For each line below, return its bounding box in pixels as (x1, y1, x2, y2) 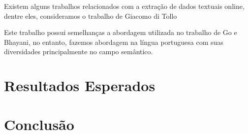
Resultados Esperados (4, 75, 155, 96)
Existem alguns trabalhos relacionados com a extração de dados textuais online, (4, 1, 245, 11)
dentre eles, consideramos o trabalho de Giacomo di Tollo (4, 10, 177, 21)
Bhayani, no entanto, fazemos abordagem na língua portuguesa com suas (4, 36, 223, 47)
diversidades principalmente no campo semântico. (4, 46, 153, 57)
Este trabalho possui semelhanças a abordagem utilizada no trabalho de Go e (4, 27, 237, 37)
